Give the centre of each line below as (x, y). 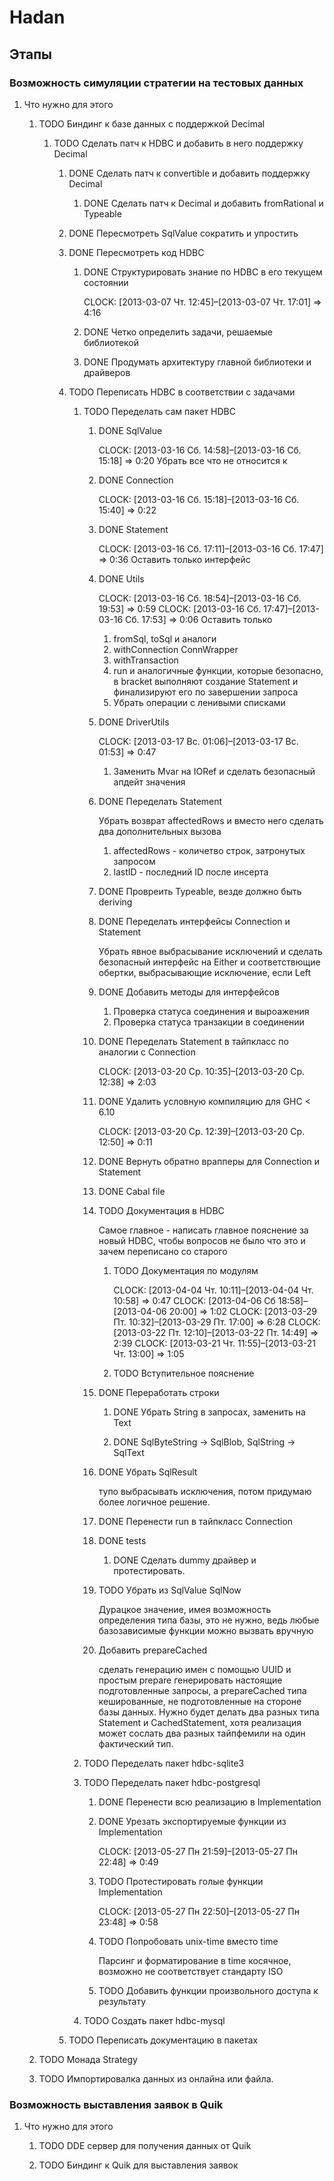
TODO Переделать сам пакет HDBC (159, 411)
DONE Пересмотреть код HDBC (136, 252)
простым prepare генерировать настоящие (190, 1680)
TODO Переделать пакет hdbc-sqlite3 (164, 1763)
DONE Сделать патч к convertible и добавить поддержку (189, 173)
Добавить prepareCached (153, 1650)
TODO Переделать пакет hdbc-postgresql (172, 1782)
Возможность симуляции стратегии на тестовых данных (156, 83)
